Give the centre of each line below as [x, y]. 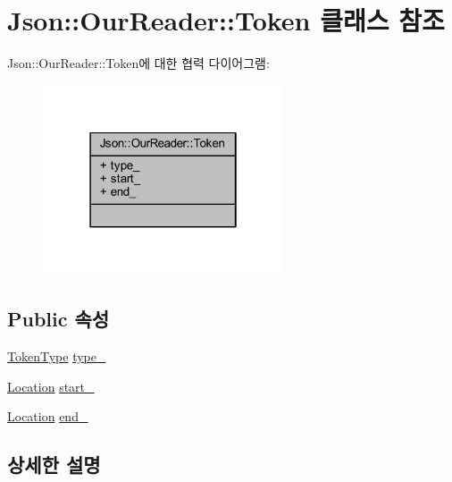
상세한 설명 [54, 465]
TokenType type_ [57, 356]
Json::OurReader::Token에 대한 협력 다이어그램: [138, 63]
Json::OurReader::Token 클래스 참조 [226, 20]
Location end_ [48, 416]
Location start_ [51, 386]
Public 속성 [59, 319]
